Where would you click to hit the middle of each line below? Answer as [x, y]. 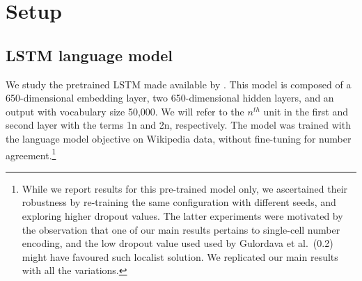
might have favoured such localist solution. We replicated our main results [180, 256]
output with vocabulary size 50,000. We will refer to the [125, 111]
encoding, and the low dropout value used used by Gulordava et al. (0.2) [178, 243]
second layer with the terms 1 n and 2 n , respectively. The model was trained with [178, 125]
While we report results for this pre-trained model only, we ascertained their [185, 188]
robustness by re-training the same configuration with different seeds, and [179, 202]
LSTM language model [89, 55]
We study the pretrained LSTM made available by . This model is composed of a [179, 84]
